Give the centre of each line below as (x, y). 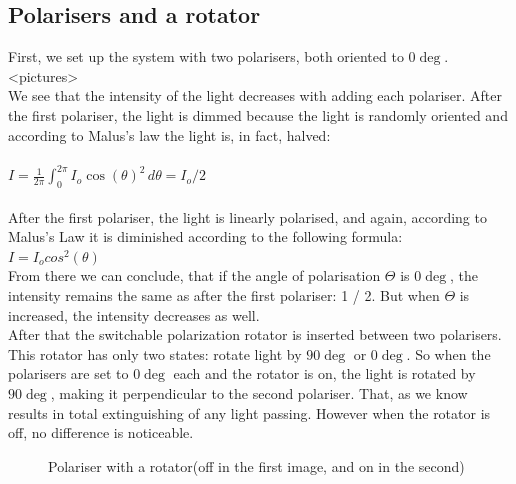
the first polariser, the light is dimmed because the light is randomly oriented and (258, 114)
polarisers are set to (68, 373)
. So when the (448, 353)
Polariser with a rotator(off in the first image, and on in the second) (256, 465)
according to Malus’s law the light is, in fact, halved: (169, 134)
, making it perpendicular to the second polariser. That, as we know (259, 393)
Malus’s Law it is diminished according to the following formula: (205, 236)
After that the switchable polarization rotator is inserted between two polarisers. (255, 334)
